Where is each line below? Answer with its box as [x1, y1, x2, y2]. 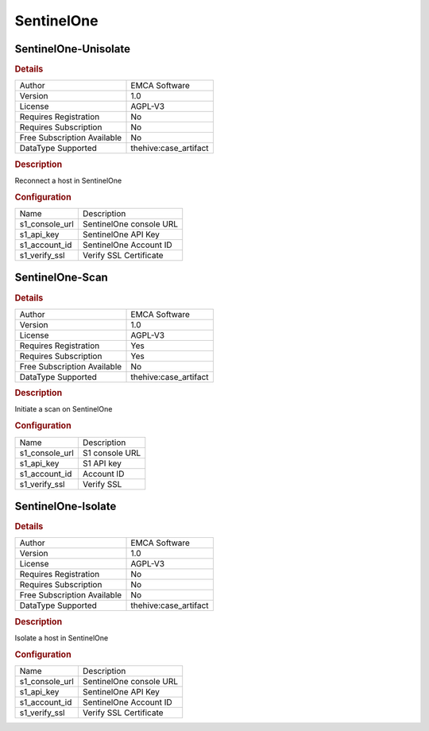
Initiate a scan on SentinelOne [14, 404, 113, 414]
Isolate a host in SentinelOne [14, 632, 109, 643]
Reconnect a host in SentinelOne [14, 176, 122, 185]
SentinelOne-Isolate [14, 499, 117, 512]
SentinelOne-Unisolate [14, 42, 131, 56]
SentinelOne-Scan [14, 271, 109, 284]
